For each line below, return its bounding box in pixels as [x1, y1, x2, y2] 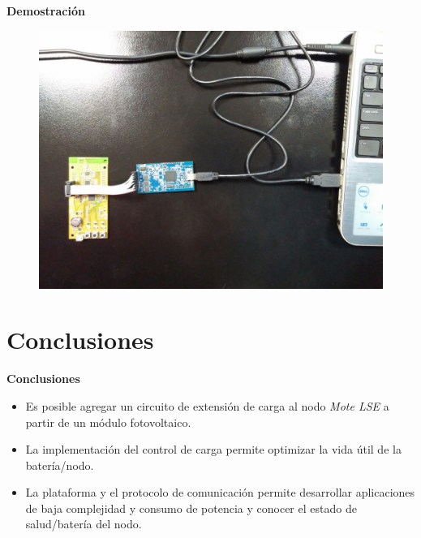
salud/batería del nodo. [25, 515, 142, 532]
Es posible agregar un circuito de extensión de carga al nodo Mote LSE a [25, 397, 389, 414]
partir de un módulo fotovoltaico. [25, 413, 191, 430]
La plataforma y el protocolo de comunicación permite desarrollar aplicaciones [25, 484, 415, 501]
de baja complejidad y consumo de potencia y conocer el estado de [25, 499, 357, 516]
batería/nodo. [25, 456, 94, 473]
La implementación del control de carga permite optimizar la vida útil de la [25, 441, 402, 458]
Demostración [6, 2, 85, 19]
